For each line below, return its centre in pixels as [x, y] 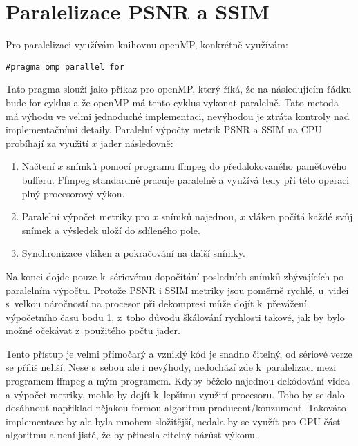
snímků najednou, [199, 216]
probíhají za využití [47, 143]
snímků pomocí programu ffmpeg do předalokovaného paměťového [207, 166]
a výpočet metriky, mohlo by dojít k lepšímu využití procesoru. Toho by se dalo [175, 394]
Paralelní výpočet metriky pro [86, 216]
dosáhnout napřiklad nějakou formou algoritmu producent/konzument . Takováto [176, 408]
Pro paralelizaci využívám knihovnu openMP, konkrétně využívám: [147, 45]
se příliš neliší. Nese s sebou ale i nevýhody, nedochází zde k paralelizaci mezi [171, 367]
